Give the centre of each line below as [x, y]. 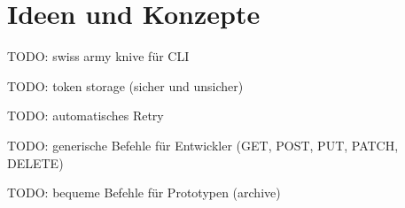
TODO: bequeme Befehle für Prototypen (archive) [144, 193]
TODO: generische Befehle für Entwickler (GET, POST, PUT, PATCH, [203, 145]
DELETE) [35, 162]
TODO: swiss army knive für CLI [98, 56]
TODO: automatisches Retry [86, 116]
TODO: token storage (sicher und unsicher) [125, 85]
